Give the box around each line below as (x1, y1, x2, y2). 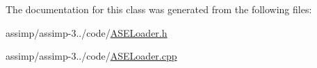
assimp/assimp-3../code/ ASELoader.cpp (6, 49, 177, 63)
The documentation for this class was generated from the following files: (6, 2, 312, 16)
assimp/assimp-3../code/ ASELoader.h (6, 25, 168, 40)
